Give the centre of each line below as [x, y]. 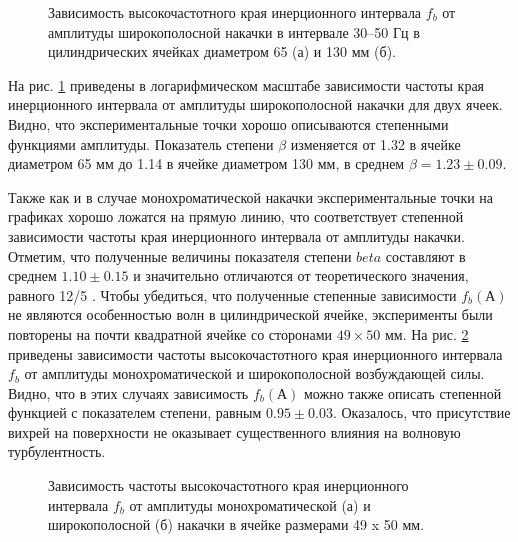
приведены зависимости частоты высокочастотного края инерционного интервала [255, 353]
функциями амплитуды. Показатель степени [141, 143]
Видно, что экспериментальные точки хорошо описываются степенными [228, 123]
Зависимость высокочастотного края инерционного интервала [235, 12]
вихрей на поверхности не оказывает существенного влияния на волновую [234, 431]
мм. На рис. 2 [426, 333]
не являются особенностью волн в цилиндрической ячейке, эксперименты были [250, 314]
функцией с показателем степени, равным [135, 412]
